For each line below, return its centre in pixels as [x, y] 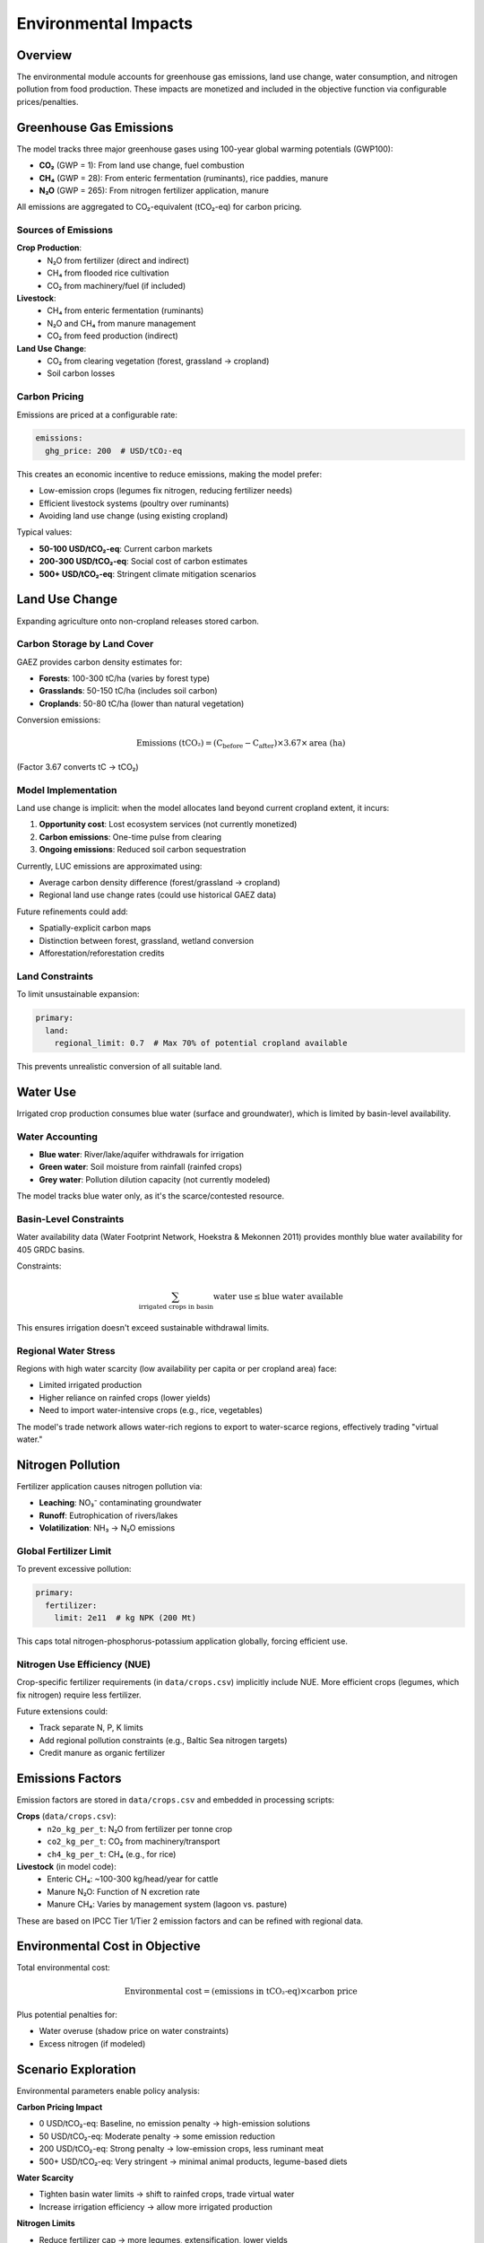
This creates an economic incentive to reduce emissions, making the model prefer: [169, 474]
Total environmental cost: [64, 1968]
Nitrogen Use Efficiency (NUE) [84, 1664]
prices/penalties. [48, 101]
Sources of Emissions [65, 231]
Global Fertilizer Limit [64, 1550]
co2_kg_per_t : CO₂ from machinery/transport [134, 1842]
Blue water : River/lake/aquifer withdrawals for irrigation [142, 1154]
